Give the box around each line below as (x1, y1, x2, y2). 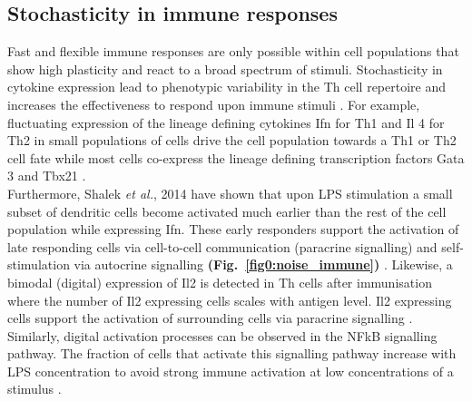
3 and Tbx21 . (7, 166, 86, 185)
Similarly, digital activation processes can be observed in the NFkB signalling (7, 326, 438, 345)
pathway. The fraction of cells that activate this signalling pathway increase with (7, 344, 457, 363)
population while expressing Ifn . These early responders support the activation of (7, 220, 459, 239)
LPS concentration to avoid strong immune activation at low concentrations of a (7, 361, 454, 380)
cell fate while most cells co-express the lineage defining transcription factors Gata (7, 148, 465, 167)
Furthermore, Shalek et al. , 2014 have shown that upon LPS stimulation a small (7, 183, 453, 202)
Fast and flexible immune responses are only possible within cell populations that (7, 42, 459, 61)
